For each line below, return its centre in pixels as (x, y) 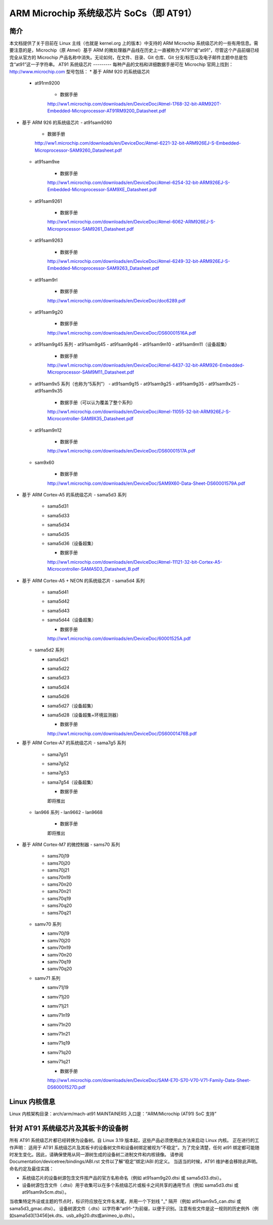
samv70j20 (59, 940)
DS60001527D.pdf (66, 1087)
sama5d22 (58, 669)
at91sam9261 (48, 201)
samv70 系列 (48, 924)
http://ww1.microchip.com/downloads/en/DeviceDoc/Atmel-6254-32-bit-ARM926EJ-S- (139, 183)
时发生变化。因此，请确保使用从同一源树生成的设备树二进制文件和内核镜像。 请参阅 (96, 1155)
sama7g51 (58, 754)
